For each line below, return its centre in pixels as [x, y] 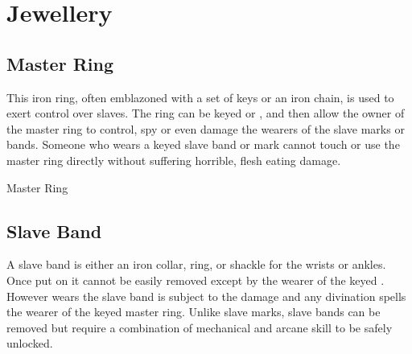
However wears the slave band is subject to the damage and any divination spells [206, 296]
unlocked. [30, 343]
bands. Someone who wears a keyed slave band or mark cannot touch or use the [203, 144]
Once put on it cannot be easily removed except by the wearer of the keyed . [196, 280]
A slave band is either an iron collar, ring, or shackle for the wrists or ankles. [196, 264]
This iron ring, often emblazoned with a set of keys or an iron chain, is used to [200, 97]
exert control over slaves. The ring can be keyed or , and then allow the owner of [206, 113]
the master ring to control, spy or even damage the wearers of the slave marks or [206, 128]
